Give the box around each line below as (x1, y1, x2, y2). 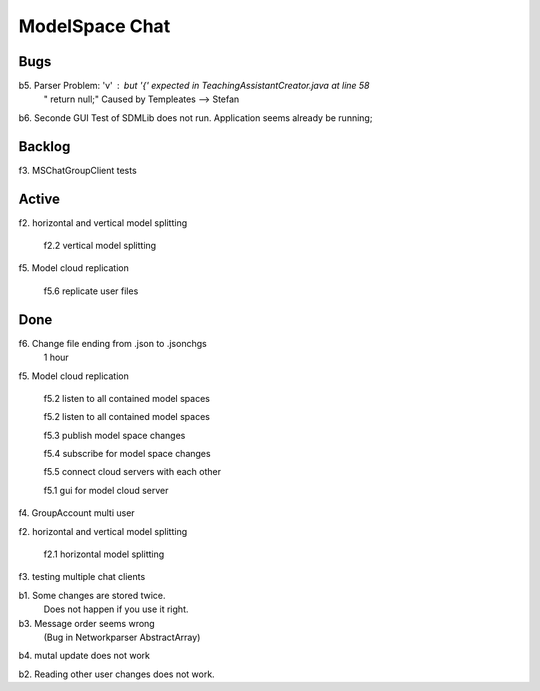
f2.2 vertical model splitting (43, 240, 157, 252)
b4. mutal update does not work (18, 650, 150, 662)
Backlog (18, 138, 71, 155)
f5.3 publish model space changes (43, 429, 186, 441)
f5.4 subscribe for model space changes (43, 448, 211, 460)
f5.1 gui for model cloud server (43, 484, 169, 496)
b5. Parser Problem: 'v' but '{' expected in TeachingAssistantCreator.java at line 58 (18, 80, 370, 92)
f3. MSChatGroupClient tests (18, 164, 137, 176)
